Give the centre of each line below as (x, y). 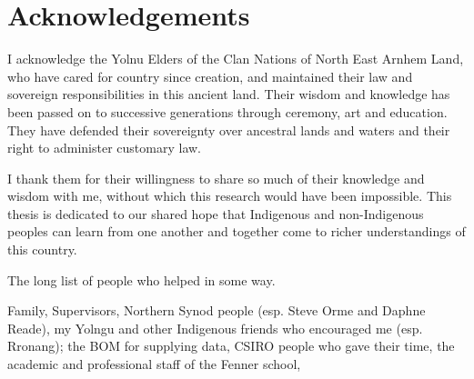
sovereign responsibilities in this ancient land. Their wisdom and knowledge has (229, 94)
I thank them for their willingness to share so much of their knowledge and (216, 178)
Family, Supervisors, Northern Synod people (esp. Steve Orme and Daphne (217, 310)
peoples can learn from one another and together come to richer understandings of (237, 231)
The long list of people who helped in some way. (141, 279)
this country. (42, 249)
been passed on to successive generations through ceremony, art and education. (227, 111)
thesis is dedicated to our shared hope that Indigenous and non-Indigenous (216, 213)
